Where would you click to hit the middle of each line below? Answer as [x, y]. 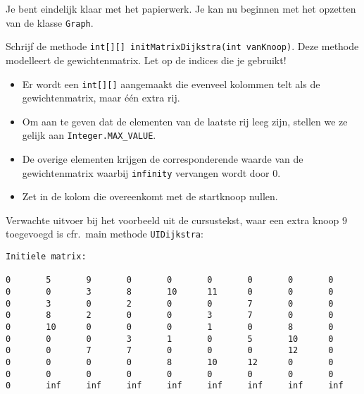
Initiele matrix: [46, 257]
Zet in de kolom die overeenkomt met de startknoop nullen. [150, 196]
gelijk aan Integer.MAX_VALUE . [89, 135]
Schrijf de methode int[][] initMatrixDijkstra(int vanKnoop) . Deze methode [182, 46]
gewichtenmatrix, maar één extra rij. [101, 98]
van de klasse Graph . [50, 22]
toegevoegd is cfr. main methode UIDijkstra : [105, 234]
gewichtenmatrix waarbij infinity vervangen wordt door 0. [151, 172]
